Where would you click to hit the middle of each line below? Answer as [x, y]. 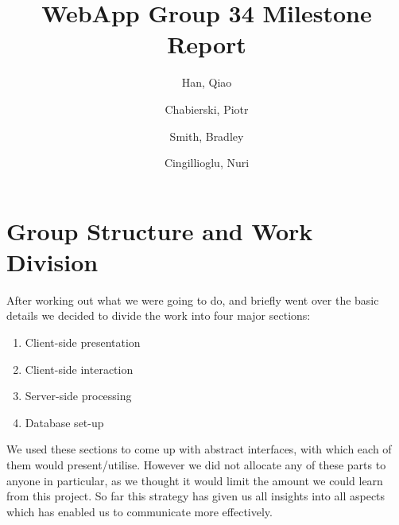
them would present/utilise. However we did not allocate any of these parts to [196, 464]
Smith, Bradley [207, 136]
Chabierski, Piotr [207, 109]
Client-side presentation [83, 342]
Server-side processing [78, 396]
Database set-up [64, 422]
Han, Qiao [207, 82]
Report [207, 44]
